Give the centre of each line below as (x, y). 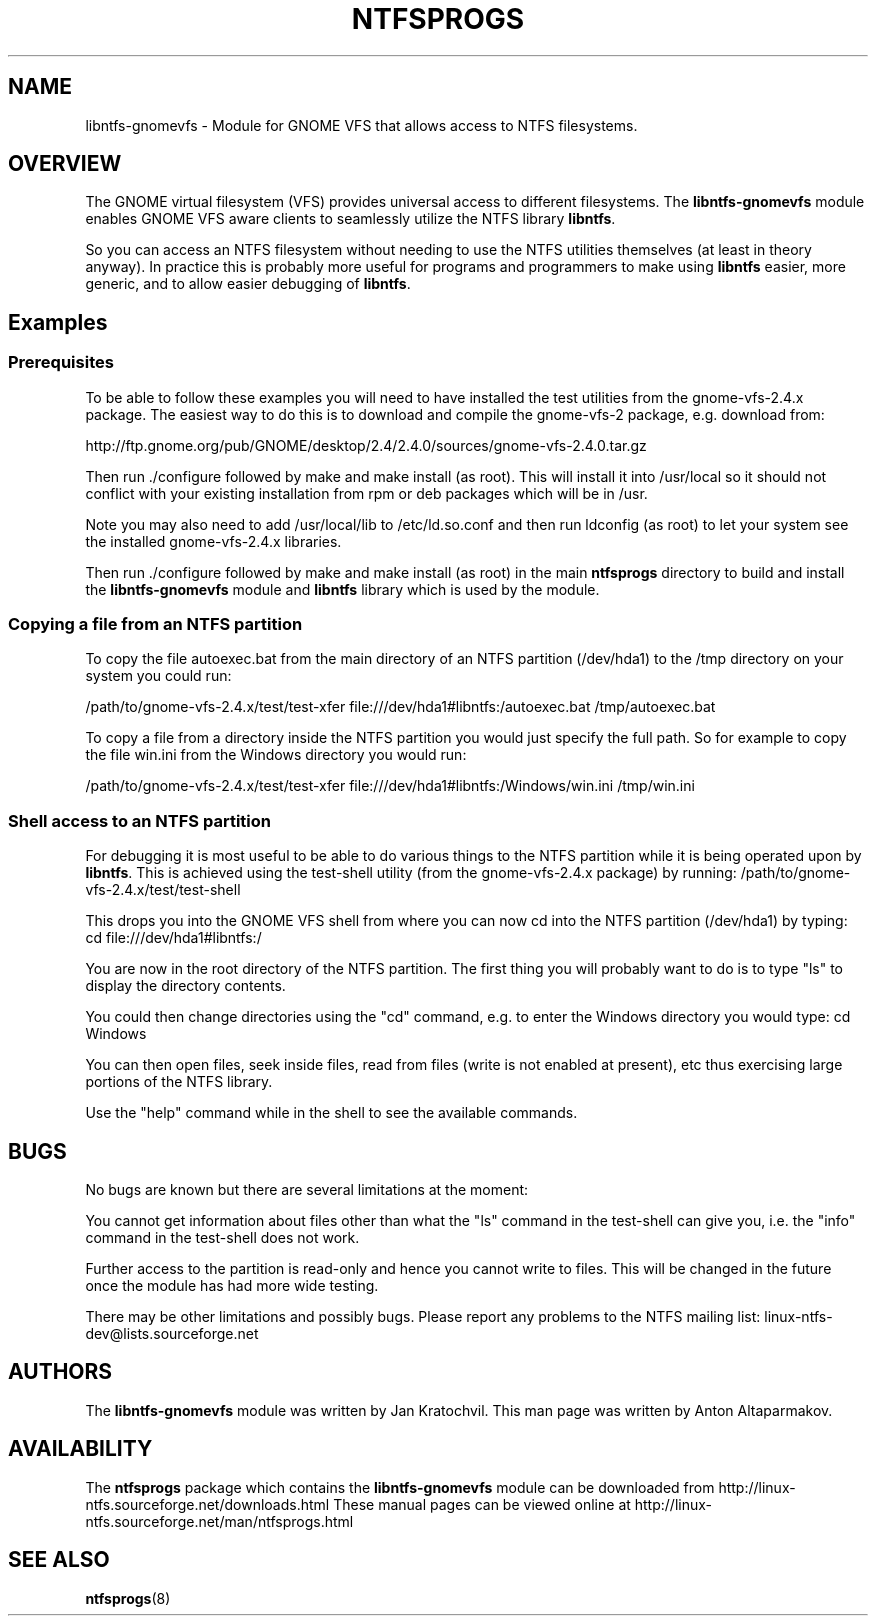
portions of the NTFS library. (179, 1082)
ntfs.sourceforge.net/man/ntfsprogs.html (219, 1521)
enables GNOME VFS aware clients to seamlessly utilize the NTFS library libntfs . (350, 219)
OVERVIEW (65, 164)
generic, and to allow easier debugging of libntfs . (248, 284)
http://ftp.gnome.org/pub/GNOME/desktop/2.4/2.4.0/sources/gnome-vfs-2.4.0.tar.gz (366, 445)
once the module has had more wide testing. (232, 1285)
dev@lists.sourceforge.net (172, 1333)
